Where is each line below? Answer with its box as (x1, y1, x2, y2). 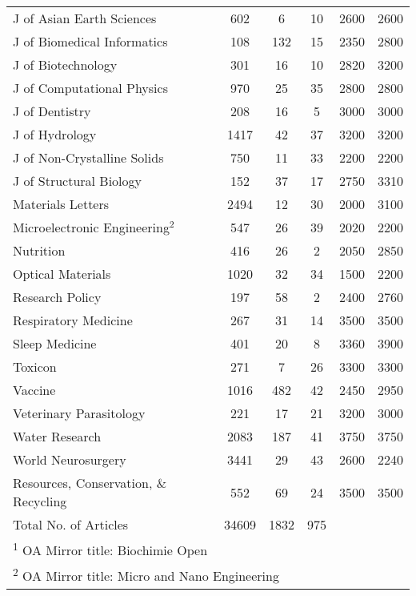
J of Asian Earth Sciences (13, 9, 157, 27)
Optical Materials (13, 264, 111, 283)
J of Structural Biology (13, 171, 142, 190)
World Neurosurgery (13, 450, 126, 469)
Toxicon (13, 357, 57, 376)
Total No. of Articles (13, 515, 129, 534)
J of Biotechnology (13, 55, 118, 74)
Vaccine (13, 381, 56, 399)
